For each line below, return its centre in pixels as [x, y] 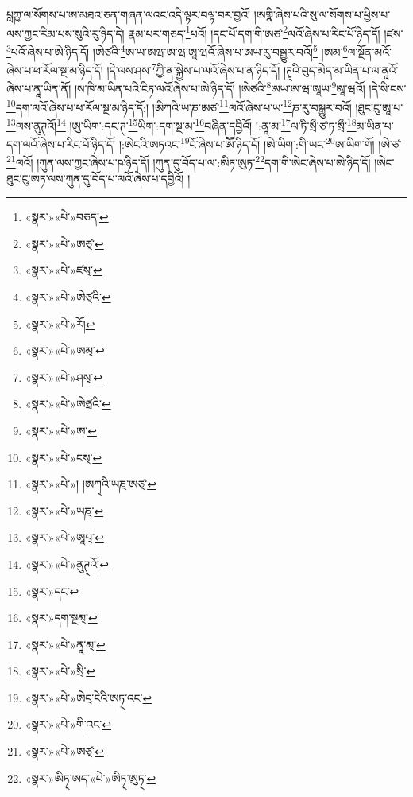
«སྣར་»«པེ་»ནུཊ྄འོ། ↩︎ [67, 564]
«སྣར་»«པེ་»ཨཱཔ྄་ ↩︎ [64, 537]
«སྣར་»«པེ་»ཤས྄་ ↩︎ [64, 377]
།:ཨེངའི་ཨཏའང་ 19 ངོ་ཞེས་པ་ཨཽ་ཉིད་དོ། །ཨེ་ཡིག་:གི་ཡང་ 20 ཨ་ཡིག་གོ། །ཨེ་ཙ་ [260, 143]
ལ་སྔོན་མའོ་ [369, 51]
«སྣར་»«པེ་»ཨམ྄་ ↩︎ [65, 350]
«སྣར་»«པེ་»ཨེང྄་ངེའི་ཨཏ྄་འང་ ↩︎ [89, 697]
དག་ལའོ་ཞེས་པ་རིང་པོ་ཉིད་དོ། [61, 144]
